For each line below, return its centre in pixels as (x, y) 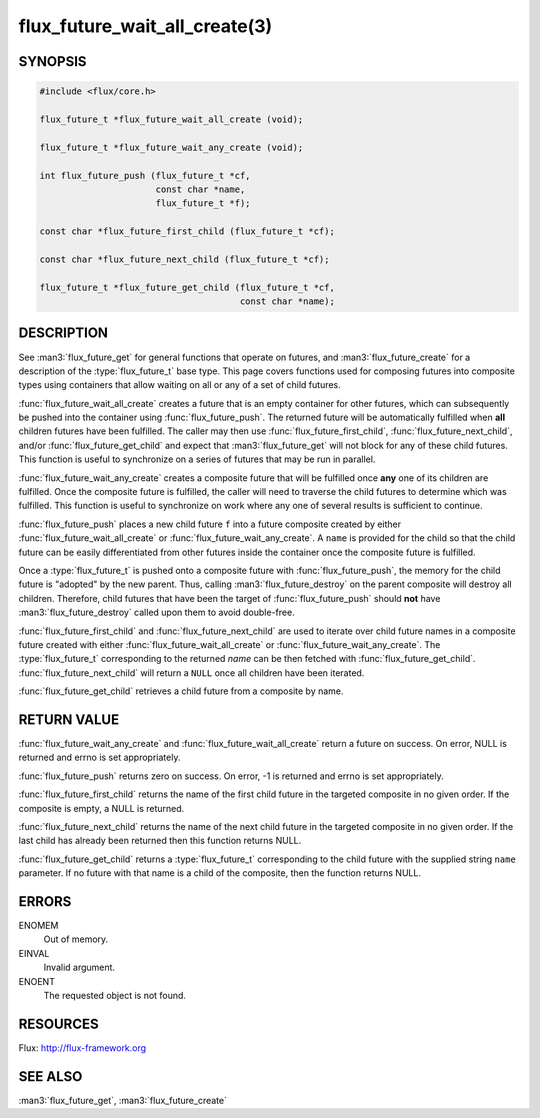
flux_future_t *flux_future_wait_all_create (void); (171, 119)
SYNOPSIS (52, 61)
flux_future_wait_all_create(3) (145, 26)
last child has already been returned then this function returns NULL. (160, 841)
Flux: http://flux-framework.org (82, 1047)
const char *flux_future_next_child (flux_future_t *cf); (184, 259)
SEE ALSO (50, 1076)
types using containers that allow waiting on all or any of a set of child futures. (180, 385)
